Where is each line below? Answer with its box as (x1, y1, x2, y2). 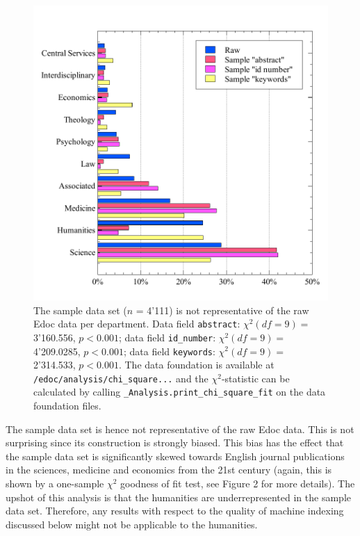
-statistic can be (221, 371, 290, 385)
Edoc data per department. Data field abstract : (33, 316, 240, 331)
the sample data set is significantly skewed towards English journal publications (6, 448, 345, 463)
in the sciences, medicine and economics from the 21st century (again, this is (6, 462, 332, 477)
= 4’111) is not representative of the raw (136, 302, 309, 317)
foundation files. (33, 398, 101, 413)
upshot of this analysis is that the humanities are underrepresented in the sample (6, 489, 351, 504)
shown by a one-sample (6, 476, 104, 491)
